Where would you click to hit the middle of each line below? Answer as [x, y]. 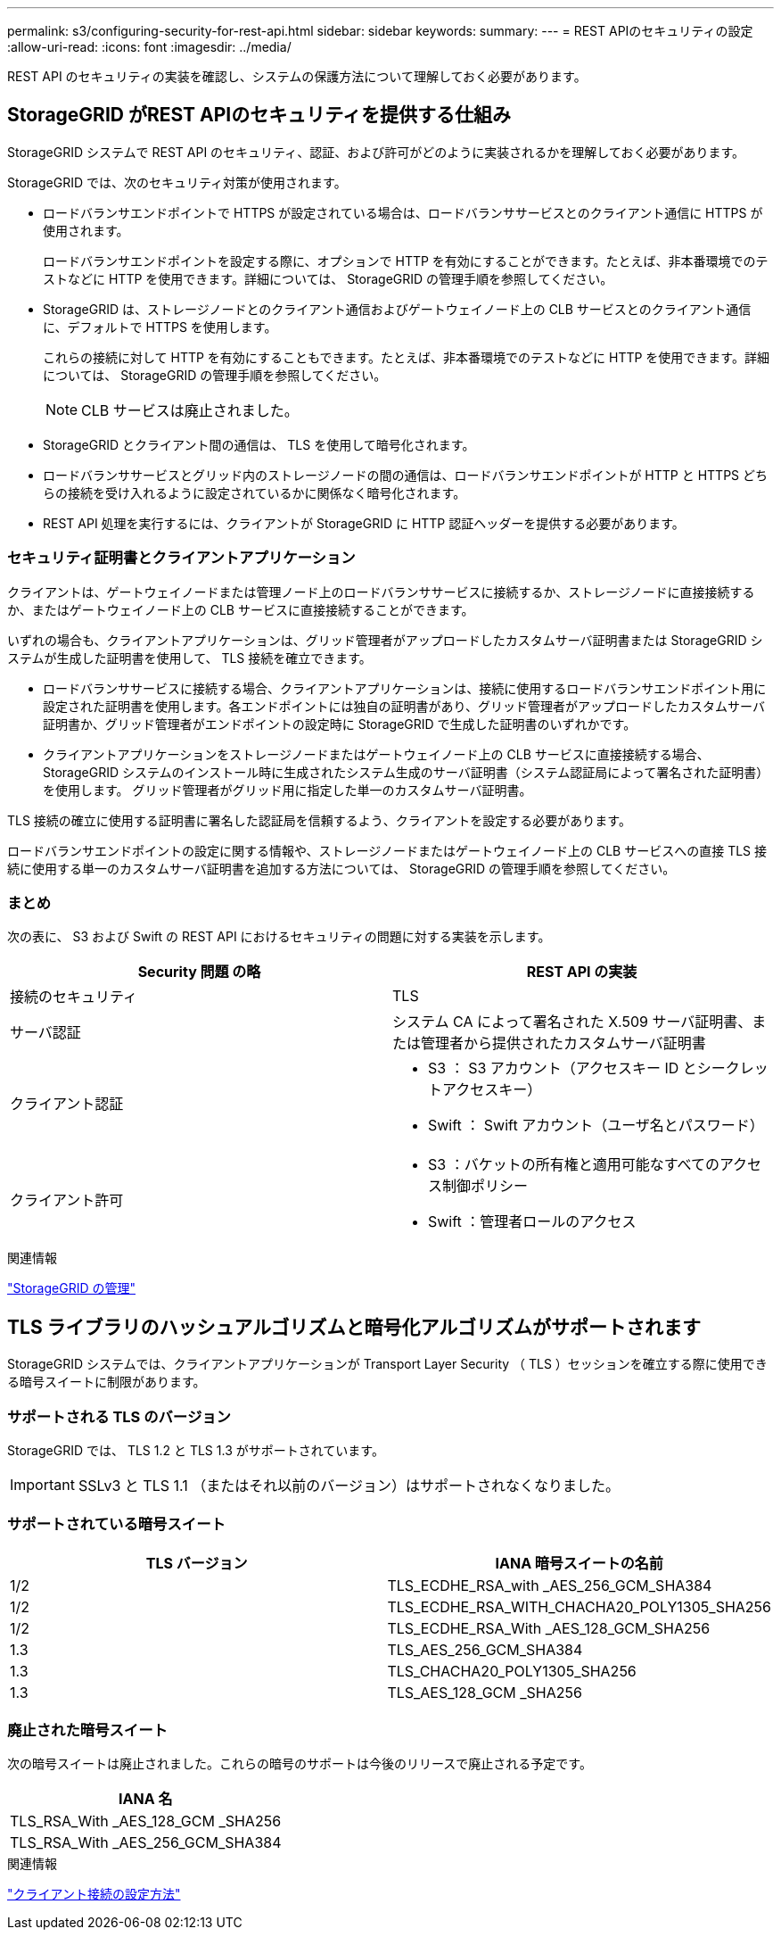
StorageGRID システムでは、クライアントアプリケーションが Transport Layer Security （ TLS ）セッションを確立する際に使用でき [387, 1364]
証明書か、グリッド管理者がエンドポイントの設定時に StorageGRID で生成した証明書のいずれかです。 [340, 724]
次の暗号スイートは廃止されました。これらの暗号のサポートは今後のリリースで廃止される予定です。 [300, 1764]
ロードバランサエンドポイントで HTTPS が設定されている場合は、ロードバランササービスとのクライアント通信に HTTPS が [403, 212]
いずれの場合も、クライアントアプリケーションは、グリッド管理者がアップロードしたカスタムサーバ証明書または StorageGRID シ [385, 640]
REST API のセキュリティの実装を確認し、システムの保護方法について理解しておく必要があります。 [297, 76]
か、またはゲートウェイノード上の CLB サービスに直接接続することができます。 [241, 609]
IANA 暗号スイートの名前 [579, 1563]
